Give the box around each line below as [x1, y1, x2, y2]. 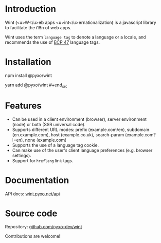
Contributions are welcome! [5, 233, 61, 239]
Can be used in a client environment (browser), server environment [12, 116, 147, 122]
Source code [5, 208, 57, 219]
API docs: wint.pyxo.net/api [5, 191, 60, 197]
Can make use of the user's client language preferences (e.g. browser [12, 147, 153, 153]
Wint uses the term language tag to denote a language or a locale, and [5, 34, 146, 40]
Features [5, 100, 42, 111]
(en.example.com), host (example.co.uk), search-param [12, 131, 124, 137]
